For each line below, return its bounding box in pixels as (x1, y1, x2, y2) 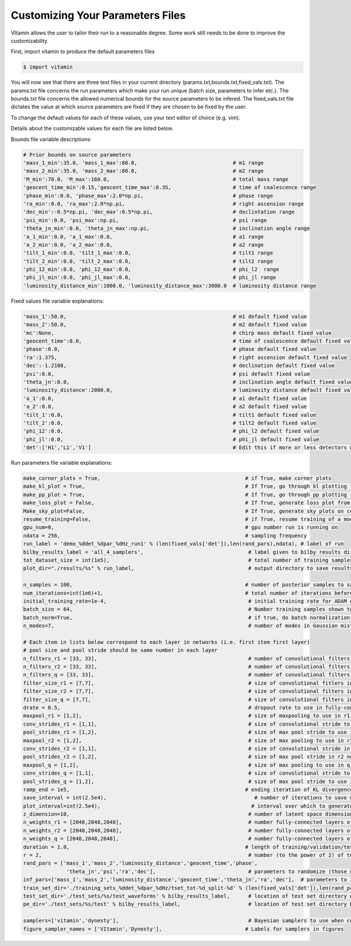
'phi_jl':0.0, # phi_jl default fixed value (23, 436, 319, 443)
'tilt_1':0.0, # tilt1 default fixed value (23, 412, 316, 418)
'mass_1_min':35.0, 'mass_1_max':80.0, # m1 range (23, 160, 264, 166)
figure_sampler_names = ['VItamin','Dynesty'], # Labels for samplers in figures (23, 926, 345, 932)
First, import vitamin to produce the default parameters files (11, 48, 155, 55)
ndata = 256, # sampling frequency (23, 532, 307, 539)
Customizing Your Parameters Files (11, 9, 186, 22)
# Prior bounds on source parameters (23, 151, 132, 158)
